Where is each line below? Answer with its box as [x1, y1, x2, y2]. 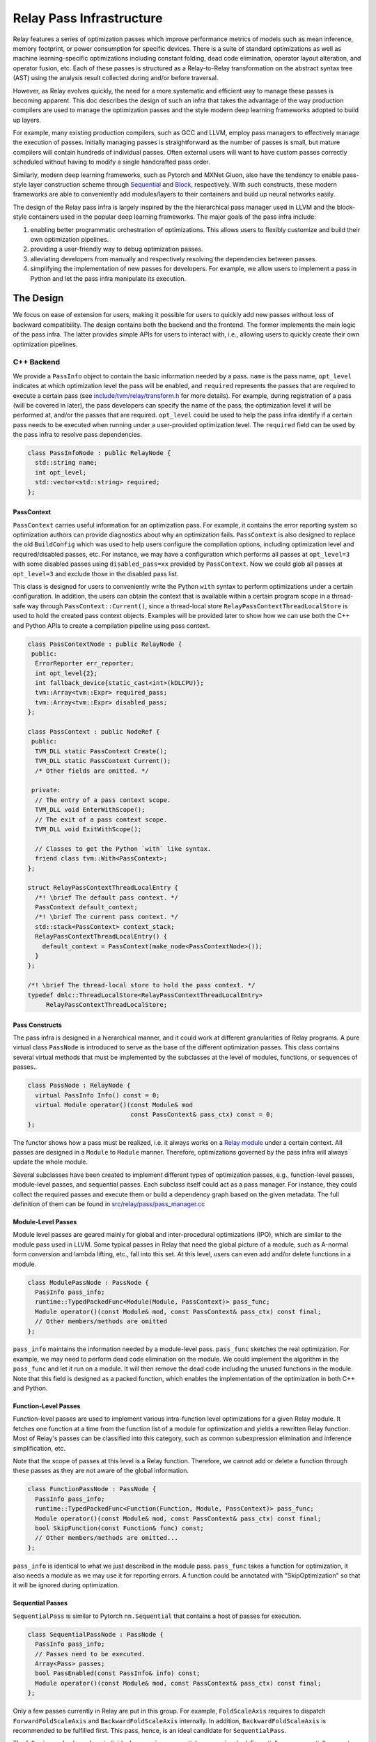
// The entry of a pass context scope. [35, 796, 171, 804]
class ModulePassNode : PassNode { [27, 1279, 149, 1286]
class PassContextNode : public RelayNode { [27, 640, 182, 648]
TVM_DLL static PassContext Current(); [35, 757, 171, 765]
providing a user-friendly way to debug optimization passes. [30, 245, 203, 254]
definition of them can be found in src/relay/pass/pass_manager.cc [13, 1200, 205, 1208]
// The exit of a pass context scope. [35, 815, 167, 824]
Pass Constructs [13, 1021, 63, 1029]
